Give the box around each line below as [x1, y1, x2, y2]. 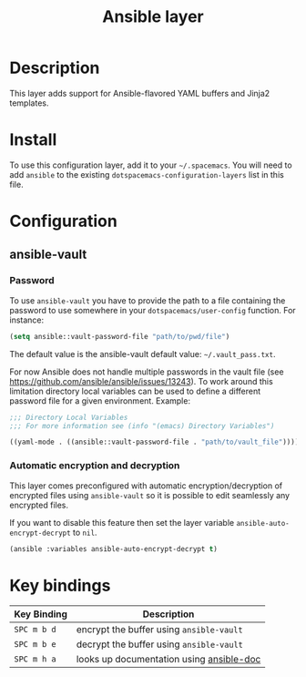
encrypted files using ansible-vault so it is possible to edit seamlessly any [9, 489, 290, 500]
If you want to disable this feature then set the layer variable [9, 517, 235, 528]
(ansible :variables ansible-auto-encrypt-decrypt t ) [9, 544, 219, 553]
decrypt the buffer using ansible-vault [76, 638, 244, 651]
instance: [9, 314, 45, 325]
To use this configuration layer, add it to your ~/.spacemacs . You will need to [9, 159, 293, 170]
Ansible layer [102, 6, 204, 27]
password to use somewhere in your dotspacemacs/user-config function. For [9, 304, 296, 315]
